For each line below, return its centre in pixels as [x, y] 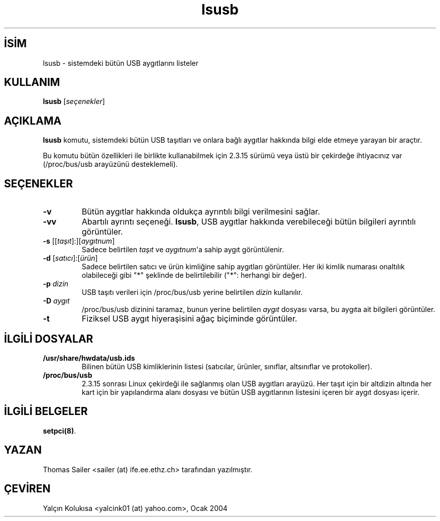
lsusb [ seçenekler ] [74, 101]
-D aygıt [56, 301]
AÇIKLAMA [33, 121]
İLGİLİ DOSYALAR [49, 339]
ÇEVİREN [27, 489]
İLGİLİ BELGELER [46, 411]
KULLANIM [32, 82]
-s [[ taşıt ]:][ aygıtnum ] [79, 241]
